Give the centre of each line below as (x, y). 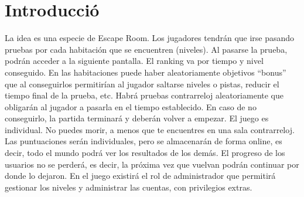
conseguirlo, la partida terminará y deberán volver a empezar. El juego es (137, 118)
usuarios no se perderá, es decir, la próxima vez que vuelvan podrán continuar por (152, 164)
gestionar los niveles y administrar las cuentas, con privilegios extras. (129, 187)
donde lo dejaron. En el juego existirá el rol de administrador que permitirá (140, 176)
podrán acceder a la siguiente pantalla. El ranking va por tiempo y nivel (134, 61)
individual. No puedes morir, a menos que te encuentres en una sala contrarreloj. (150, 129)
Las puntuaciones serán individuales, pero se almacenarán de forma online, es (144, 141)
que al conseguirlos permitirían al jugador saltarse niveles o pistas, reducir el (142, 84)
